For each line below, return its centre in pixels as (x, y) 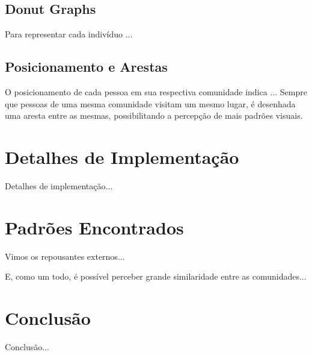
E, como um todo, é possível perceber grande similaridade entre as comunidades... (156, 276)
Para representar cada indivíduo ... (69, 34)
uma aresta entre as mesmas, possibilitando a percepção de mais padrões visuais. (154, 115)
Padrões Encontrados (94, 227)
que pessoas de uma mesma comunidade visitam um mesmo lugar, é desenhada (150, 103)
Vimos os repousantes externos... (65, 256)
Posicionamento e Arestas (86, 67)
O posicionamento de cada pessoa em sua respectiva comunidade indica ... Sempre (156, 92)
